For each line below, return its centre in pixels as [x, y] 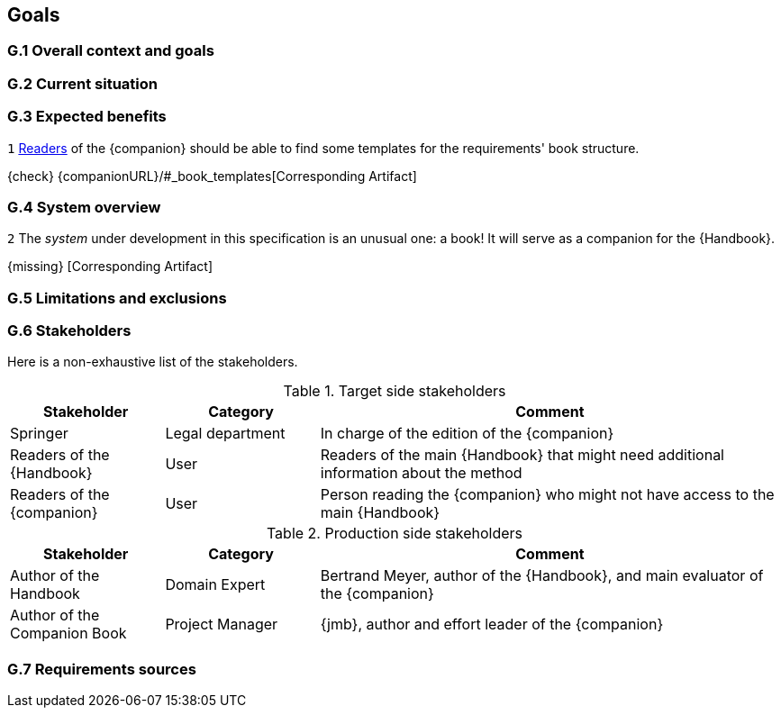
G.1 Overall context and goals [111, 51]
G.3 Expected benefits [87, 117]
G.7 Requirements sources [102, 669]
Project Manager [222, 624]
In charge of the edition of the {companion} [467, 434]
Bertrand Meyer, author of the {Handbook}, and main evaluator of [542, 576]
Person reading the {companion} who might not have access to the [547, 495]
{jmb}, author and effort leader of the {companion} [492, 624]
